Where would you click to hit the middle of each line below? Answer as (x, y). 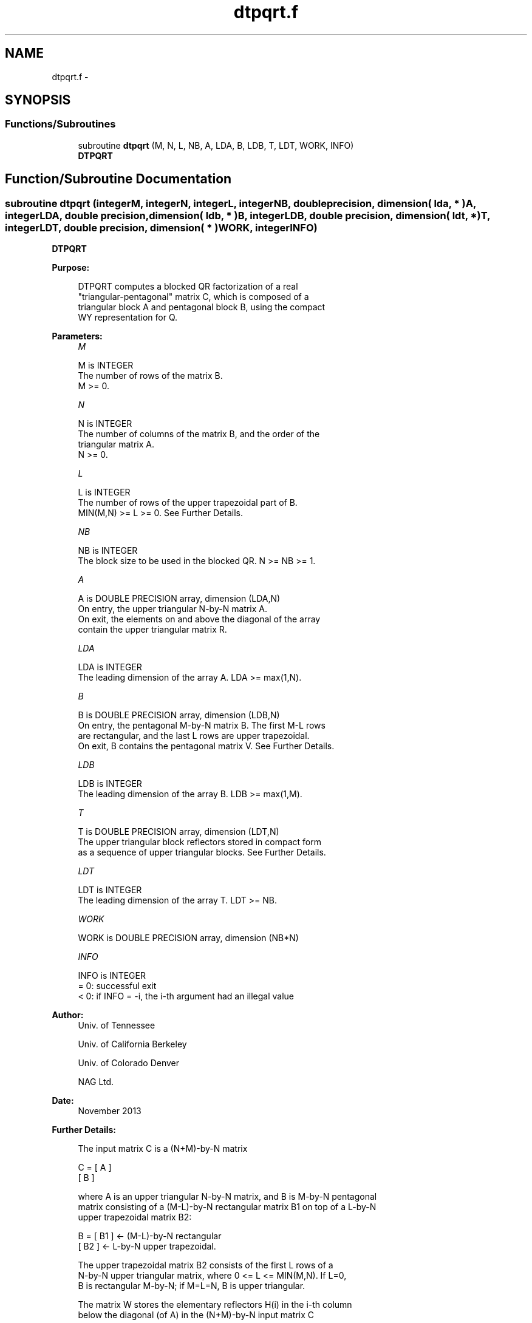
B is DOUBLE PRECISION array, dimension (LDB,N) (179, 715)
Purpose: (71, 268)
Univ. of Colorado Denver (129, 1063)
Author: (68, 1015)
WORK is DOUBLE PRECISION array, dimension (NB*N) (188, 938)
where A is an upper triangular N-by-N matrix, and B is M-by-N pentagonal (227, 1197)
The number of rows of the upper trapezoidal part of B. (188, 503)
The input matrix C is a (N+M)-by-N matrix (163, 1149)
